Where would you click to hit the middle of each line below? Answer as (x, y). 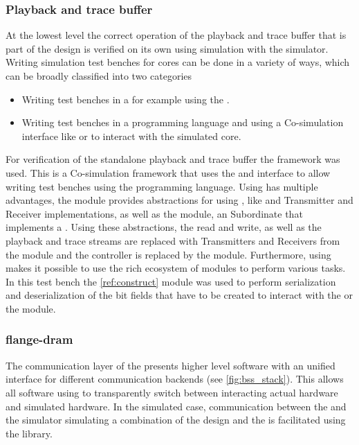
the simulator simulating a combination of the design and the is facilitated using (176, 420)
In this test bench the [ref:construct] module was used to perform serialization (171, 281)
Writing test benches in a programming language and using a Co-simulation (183, 122)
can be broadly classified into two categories (99, 76)
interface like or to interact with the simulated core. (131, 136)
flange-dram (39, 339)
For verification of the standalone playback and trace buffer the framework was (173, 159)
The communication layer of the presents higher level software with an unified (171, 365)
